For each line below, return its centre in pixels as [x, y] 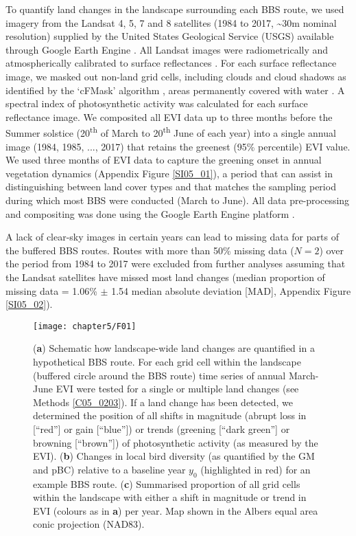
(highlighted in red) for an [256, 469]
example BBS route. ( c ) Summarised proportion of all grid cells [167, 483]
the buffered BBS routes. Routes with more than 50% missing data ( [150, 250]
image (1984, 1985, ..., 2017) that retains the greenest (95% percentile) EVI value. [178, 146]
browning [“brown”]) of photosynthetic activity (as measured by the [176, 442]
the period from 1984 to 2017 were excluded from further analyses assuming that [176, 264]
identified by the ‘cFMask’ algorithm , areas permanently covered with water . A [175, 90]
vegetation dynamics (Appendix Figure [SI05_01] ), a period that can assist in [169, 173]
